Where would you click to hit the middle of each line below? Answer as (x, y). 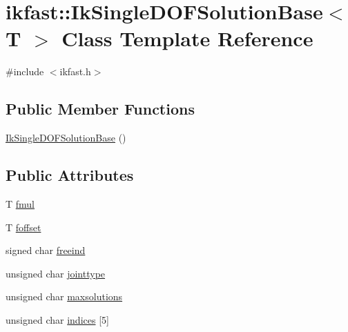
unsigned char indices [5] (57, 319)
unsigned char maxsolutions (64, 296)
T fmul (20, 203)
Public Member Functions (100, 109)
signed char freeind (46, 250)
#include (25, 71)
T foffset (23, 227)
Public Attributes (70, 175)
